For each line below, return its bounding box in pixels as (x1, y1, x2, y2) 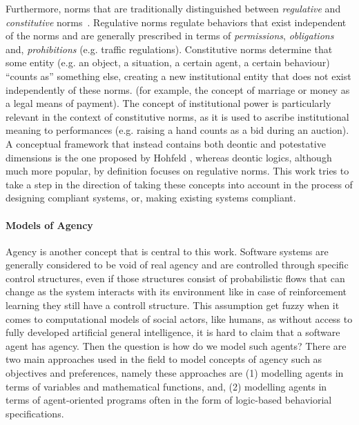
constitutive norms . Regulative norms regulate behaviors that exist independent (6, 14, 347, 29)
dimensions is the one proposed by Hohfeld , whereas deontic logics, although (6, 150, 332, 164)
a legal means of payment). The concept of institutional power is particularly (6, 96, 331, 110)
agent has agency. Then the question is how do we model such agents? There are (6, 338, 347, 353)
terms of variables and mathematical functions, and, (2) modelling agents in (6, 379, 327, 393)
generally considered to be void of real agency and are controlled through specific (6, 257, 349, 272)
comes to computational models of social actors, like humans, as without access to (6, 311, 353, 326)
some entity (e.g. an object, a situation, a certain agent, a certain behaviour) (6, 55, 330, 70)
